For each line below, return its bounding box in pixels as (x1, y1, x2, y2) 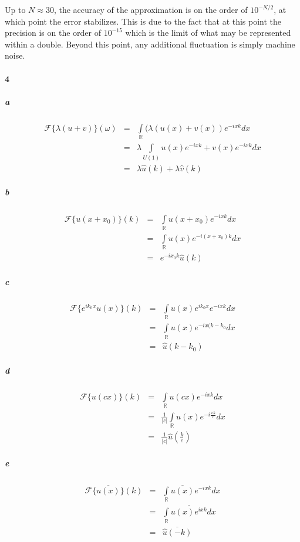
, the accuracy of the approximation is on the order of (53, 4, 248, 15)
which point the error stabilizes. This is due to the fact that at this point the (5, 15, 282, 27)
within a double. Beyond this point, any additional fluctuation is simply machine (5, 38, 295, 50)
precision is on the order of (5, 26, 101, 39)
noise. (5, 49, 25, 62)
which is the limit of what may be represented (125, 26, 291, 39)
